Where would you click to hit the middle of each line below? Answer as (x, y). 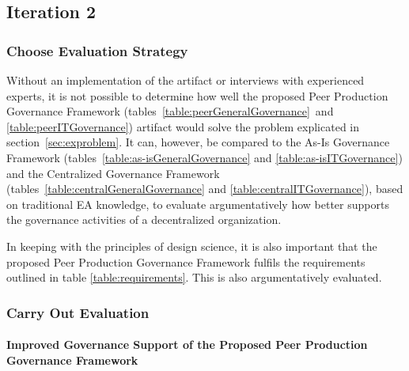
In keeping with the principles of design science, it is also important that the (192, 246)
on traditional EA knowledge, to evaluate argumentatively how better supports (198, 204)
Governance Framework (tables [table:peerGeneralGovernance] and (170, 111)
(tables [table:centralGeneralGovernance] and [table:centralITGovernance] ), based (205, 189)
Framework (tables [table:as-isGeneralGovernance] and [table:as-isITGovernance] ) (204, 157)
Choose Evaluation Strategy (97, 50)
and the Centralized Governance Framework (113, 173)
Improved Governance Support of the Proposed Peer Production (187, 344)
